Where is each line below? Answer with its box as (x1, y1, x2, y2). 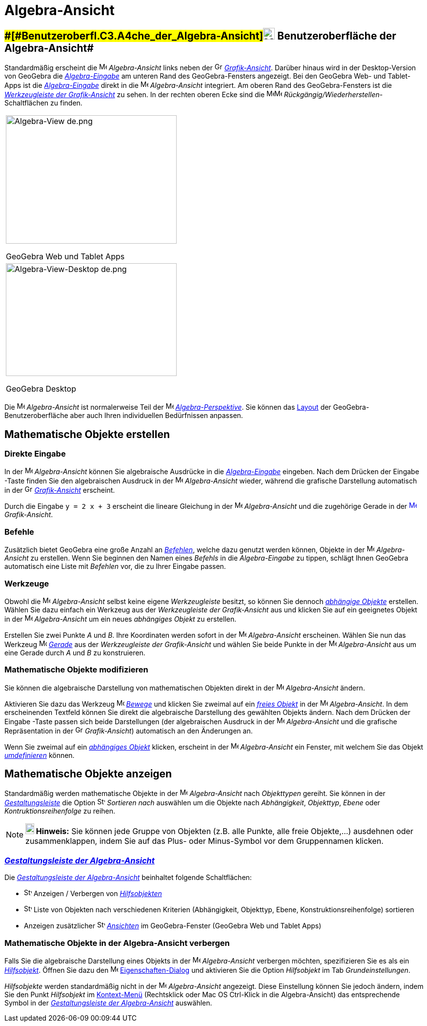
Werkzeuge (4, 578, 49, 588)
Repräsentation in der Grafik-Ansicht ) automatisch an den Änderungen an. (4, 726, 253, 735)
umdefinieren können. (4, 751, 75, 759)
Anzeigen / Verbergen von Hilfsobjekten (33, 889, 162, 898)
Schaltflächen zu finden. (4, 99, 82, 107)
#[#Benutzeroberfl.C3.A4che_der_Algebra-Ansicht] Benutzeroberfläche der (4, 29, 396, 42)
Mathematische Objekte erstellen (4, 428, 170, 440)
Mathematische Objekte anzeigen (4, 768, 172, 780)
